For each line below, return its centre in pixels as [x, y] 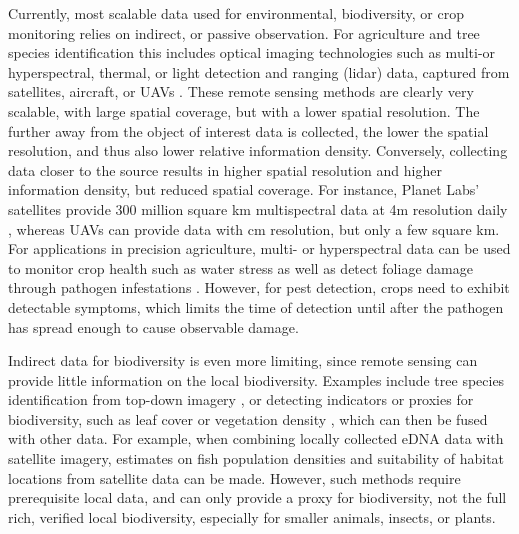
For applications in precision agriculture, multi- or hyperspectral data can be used [259, 248]
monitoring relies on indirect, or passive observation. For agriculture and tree [244, 32]
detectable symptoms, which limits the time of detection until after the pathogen [256, 306]
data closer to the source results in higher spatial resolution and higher [225, 169]
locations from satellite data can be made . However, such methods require [234, 477]
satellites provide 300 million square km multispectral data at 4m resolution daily [258, 208]
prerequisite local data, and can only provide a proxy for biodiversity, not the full [257, 497]
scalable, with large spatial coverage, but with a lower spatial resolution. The [244, 110]
